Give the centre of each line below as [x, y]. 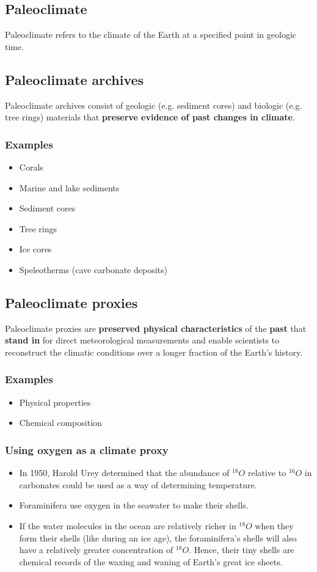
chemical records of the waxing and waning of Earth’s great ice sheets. [151, 561]
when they [274, 525]
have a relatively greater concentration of [96, 550]
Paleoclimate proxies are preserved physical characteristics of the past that [156, 328]
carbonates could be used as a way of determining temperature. [138, 484]
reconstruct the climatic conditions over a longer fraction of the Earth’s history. [154, 352]
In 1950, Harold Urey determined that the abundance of [124, 473]
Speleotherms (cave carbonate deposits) [93, 269]
